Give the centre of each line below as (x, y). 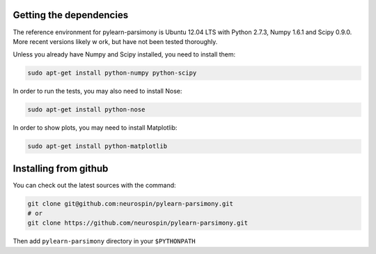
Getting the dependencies (71, 15)
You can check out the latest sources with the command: (95, 185)
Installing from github (61, 169)
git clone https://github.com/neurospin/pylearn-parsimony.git (138, 223)
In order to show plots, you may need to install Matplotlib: (95, 128)
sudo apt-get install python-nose (86, 110)
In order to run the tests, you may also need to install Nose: (97, 91)
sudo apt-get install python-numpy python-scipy (112, 73)
